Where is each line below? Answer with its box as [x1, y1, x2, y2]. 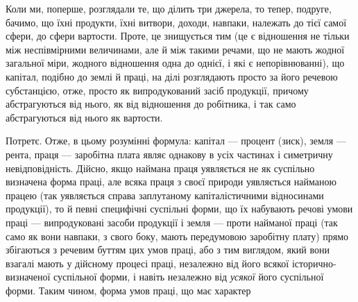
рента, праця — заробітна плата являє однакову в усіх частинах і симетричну [6, 146, 333, 161]
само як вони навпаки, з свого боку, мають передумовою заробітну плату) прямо [6, 228, 349, 243]
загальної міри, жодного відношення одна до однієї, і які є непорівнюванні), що [6, 56, 345, 70]
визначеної [6, 269, 51, 284]
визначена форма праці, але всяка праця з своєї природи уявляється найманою [6, 174, 336, 189]
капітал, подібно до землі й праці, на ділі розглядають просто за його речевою [6, 69, 338, 83]
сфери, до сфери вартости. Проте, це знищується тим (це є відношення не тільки [6, 28, 350, 43]
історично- [291, 255, 336, 270]
